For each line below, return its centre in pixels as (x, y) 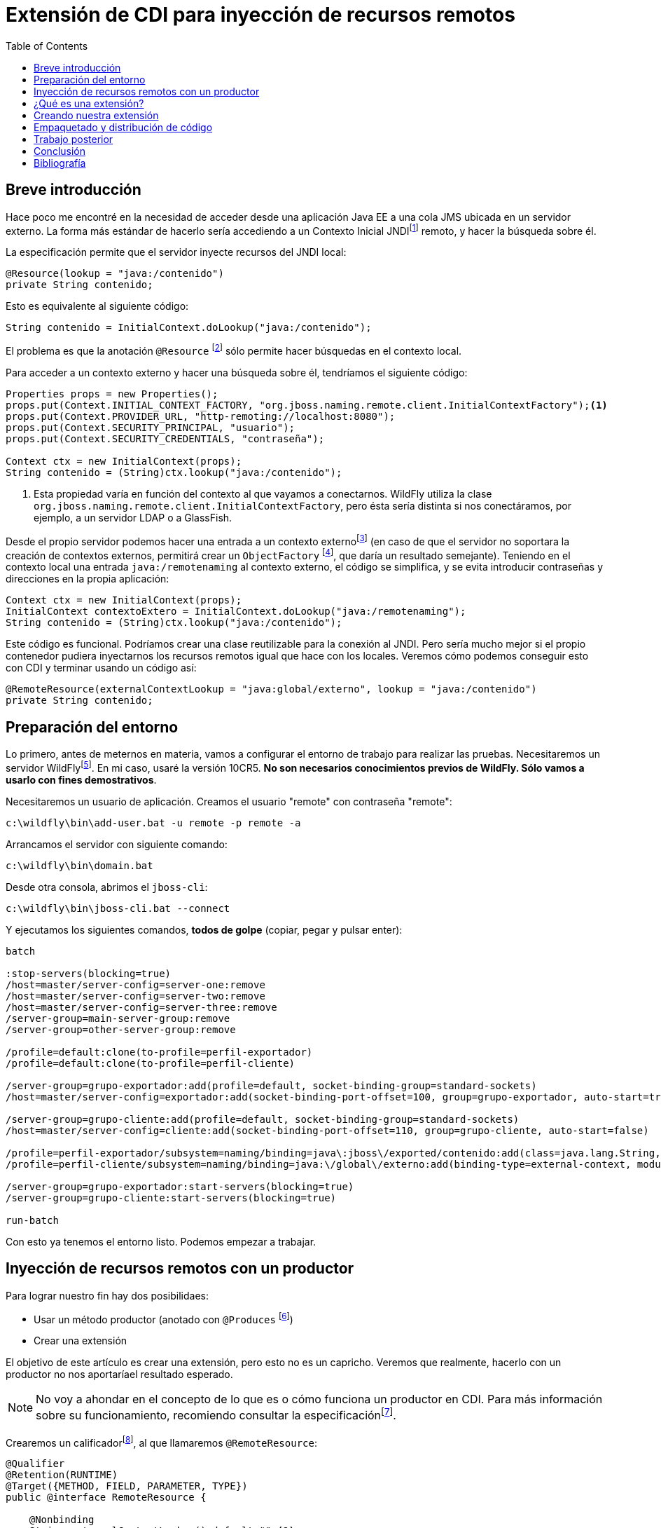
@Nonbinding (62, 1520)
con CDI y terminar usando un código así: (101, 668)
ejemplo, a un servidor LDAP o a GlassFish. (133, 517)
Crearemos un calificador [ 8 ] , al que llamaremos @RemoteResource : (161, 1441)
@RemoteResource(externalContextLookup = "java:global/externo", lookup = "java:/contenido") (271, 689)
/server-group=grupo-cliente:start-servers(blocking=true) (171, 1198)
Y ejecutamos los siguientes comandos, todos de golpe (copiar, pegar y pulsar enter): (204, 929)
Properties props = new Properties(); (112, 394)
